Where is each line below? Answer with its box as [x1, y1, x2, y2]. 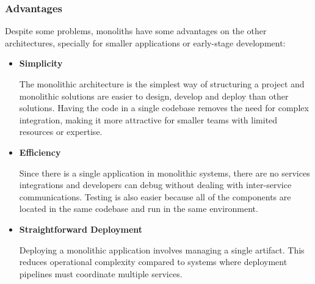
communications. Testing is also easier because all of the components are [19, 190, 291, 203]
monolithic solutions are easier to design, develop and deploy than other [19, 89, 289, 102]
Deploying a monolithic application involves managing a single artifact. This [19, 243, 305, 256]
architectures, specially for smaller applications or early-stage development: [5, 36, 286, 49]
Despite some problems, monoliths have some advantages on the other [5, 24, 267, 37]
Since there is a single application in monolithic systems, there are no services [19, 166, 310, 179]
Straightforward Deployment [19, 222, 143, 235]
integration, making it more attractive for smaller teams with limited [19, 113, 278, 126]
